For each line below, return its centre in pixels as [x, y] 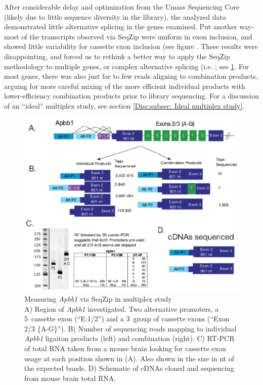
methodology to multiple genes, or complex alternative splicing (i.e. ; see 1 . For [127, 66]
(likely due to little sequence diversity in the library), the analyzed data [115, 16]
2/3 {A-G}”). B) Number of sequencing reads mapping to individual [130, 328]
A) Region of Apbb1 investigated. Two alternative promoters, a [122, 308]
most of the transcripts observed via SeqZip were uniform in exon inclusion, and [128, 36]
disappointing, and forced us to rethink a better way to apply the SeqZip [117, 56]
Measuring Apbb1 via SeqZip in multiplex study [98, 299]
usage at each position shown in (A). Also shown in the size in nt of [129, 358]
